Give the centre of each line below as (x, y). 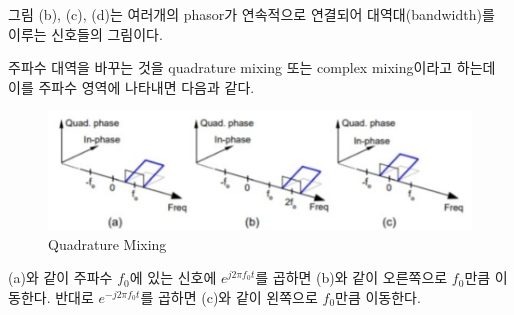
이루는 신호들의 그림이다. (85, 33)
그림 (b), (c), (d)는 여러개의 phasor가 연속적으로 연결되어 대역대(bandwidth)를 (251, 14)
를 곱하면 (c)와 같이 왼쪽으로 (229, 296)
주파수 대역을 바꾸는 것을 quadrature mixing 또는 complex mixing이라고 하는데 (252, 67)
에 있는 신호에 (173, 277)
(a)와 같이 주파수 (60, 277)
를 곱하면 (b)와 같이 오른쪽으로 (351, 277)
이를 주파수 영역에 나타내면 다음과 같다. (131, 86)
